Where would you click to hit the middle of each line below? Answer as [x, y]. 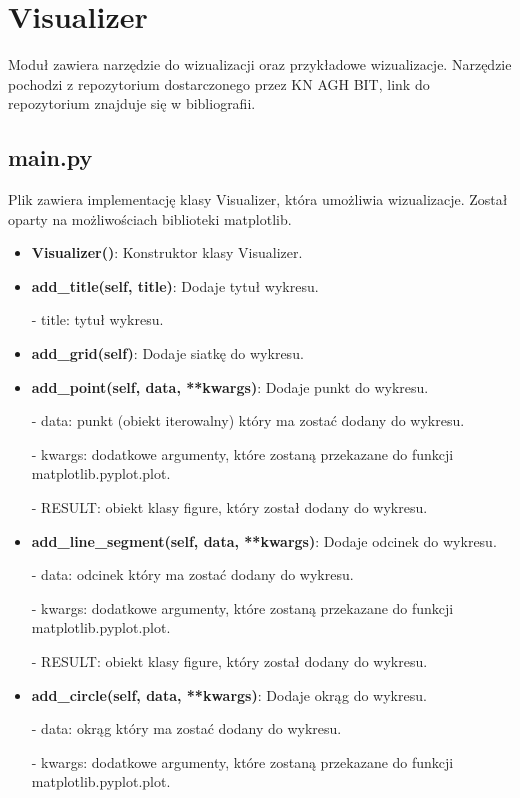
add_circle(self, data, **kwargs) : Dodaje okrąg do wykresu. [229, 694]
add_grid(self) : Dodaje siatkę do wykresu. [167, 353]
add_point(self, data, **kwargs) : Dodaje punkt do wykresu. [230, 386]
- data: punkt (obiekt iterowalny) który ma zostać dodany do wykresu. [248, 420]
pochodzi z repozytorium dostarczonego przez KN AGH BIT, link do [219, 83]
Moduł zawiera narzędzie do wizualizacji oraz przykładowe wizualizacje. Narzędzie [260, 64]
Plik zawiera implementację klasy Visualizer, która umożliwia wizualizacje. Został [258, 199]
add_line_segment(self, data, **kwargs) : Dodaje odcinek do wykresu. [264, 540]
